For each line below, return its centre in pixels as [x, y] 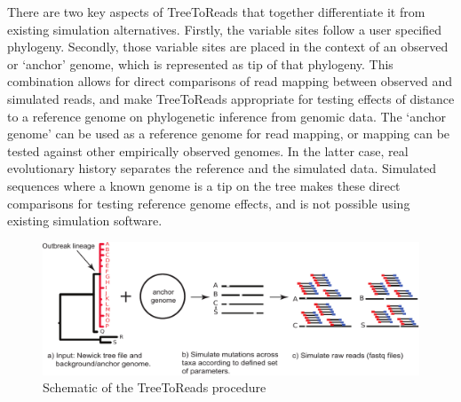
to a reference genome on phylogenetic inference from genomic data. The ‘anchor [227, 116]
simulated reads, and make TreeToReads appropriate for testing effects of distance [231, 98]
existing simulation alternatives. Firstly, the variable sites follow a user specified [225, 29]
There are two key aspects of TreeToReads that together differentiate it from [216, 12]
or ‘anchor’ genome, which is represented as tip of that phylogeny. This [200, 63]
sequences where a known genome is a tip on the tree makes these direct [204, 185]
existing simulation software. [85, 221]
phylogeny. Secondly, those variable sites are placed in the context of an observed [228, 47]
